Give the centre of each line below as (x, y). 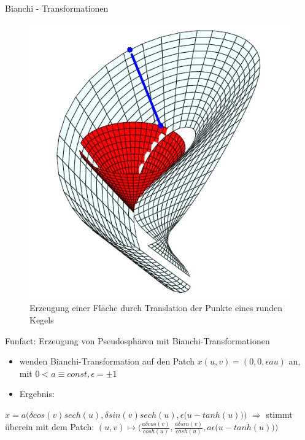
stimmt (279, 415)
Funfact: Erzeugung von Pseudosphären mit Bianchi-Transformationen (137, 340)
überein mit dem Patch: (50, 427)
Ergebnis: (37, 394)
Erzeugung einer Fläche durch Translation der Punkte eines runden (156, 308)
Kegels (42, 320)
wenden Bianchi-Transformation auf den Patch (107, 361)
